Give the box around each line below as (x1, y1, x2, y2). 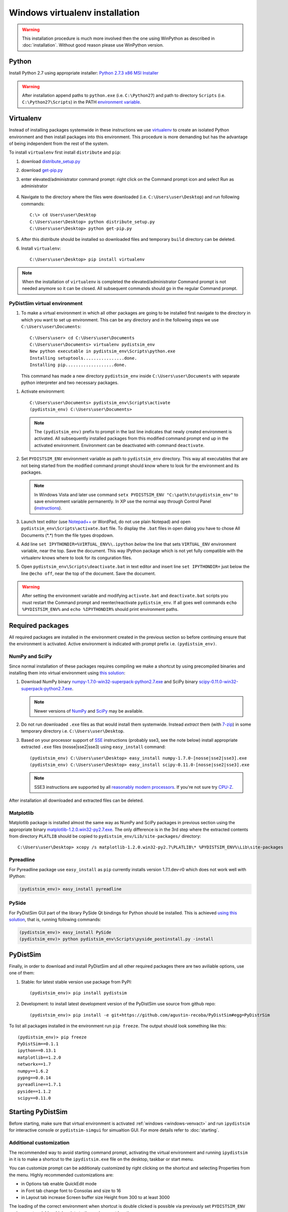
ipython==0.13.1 (17, 1048, 56, 1053)
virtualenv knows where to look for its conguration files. (21, 555, 132, 560)
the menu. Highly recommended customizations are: (9, 1172, 114, 1178)
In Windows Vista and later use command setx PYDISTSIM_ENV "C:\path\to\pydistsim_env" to (34, 492, 239, 497)
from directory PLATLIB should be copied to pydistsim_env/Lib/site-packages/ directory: (9, 833, 201, 839)
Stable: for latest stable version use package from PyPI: (21, 979, 132, 985)
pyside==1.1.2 (17, 1088, 51, 1094)
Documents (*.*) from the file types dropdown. (21, 532, 114, 538)
